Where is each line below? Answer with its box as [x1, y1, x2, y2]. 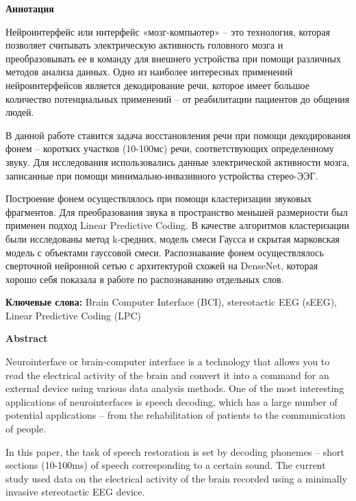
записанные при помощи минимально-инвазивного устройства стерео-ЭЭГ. [5, 168, 318, 182]
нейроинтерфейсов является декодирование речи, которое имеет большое [5, 77, 309, 92]
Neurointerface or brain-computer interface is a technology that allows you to [5, 354, 330, 369]
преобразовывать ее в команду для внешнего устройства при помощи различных [5, 51, 341, 65]
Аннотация [5, 1, 54, 15]
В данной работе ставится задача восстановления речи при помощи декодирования [5, 127, 351, 142]
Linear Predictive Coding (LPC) [5, 308, 142, 322]
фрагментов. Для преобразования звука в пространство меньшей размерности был [5, 204, 348, 219]
